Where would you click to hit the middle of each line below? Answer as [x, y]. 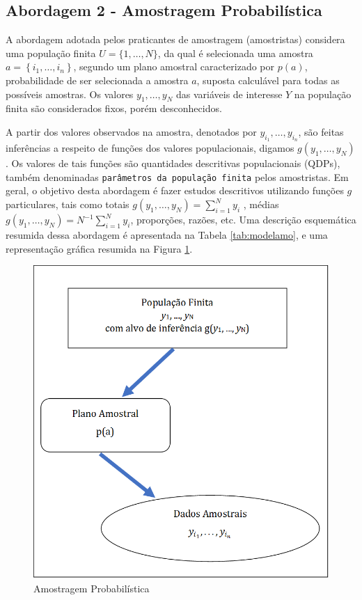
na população [323, 94]
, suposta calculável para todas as [268, 80]
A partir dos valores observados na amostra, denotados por [131, 131]
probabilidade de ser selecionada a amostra [97, 80]
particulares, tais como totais [68, 204]
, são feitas [321, 131]
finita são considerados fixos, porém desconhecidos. [114, 108]
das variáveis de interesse [229, 94]
